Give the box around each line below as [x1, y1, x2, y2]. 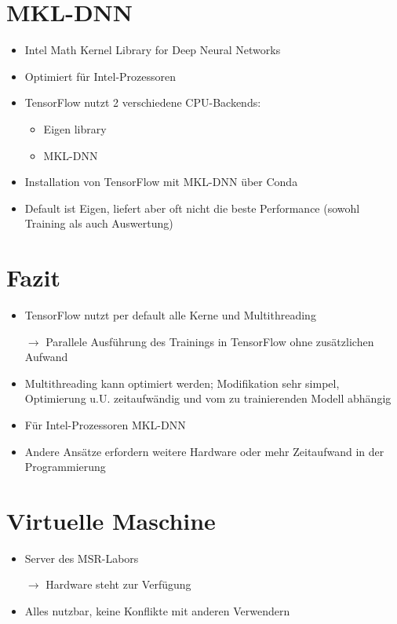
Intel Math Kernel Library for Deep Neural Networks [24, 42, 281, 58]
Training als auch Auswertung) [24, 215, 173, 232]
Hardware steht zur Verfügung [46, 576, 191, 593]
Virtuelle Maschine [6, 504, 216, 536]
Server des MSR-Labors [24, 549, 139, 566]
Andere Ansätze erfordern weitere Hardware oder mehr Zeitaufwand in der [24, 443, 384, 459]
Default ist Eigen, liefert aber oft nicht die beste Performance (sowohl [24, 199, 360, 216]
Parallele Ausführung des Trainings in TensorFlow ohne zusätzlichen [46, 333, 374, 349]
